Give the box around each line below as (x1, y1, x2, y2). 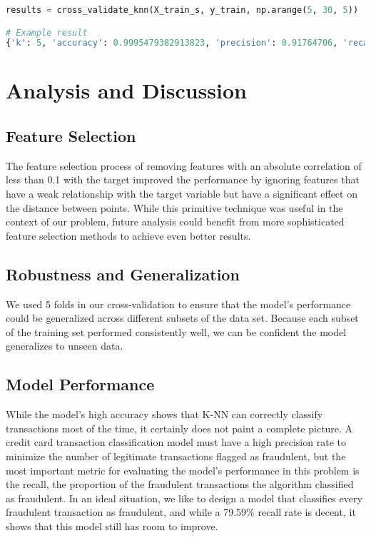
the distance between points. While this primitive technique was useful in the (6, 200, 343, 215)
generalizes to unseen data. (6, 338, 123, 353)
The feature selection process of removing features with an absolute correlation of (6, 158, 362, 173)
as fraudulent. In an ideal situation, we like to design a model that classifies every (6, 490, 362, 505)
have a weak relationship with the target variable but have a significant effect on (6, 186, 357, 201)
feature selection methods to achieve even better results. (6, 228, 251, 243)
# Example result (6, 27, 88, 38)
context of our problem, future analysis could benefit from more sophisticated (6, 214, 345, 229)
